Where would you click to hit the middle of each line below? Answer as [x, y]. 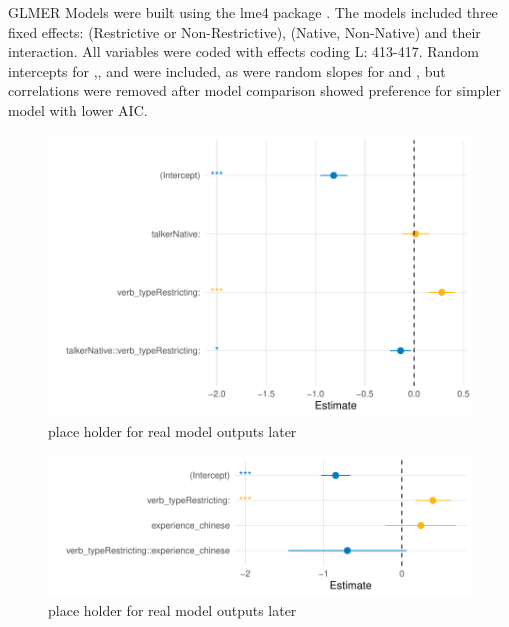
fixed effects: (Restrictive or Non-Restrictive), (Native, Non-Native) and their [244, 31]
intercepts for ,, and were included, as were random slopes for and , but [227, 70]
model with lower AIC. [78, 109]
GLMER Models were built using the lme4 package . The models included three [253, 12]
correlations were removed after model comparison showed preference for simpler [254, 90]
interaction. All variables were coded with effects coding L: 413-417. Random [243, 51]
